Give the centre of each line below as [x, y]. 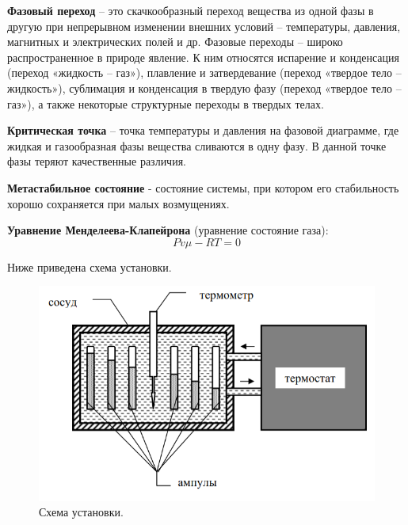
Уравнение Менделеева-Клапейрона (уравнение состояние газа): [168, 230]
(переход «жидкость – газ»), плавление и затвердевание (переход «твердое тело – [204, 72]
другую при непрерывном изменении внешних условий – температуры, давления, [204, 26]
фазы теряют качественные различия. [97, 161]
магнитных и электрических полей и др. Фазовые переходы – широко [175, 42]
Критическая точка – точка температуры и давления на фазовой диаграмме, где [203, 130]
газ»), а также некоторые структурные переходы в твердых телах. [166, 103]
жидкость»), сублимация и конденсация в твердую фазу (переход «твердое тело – [204, 87]
